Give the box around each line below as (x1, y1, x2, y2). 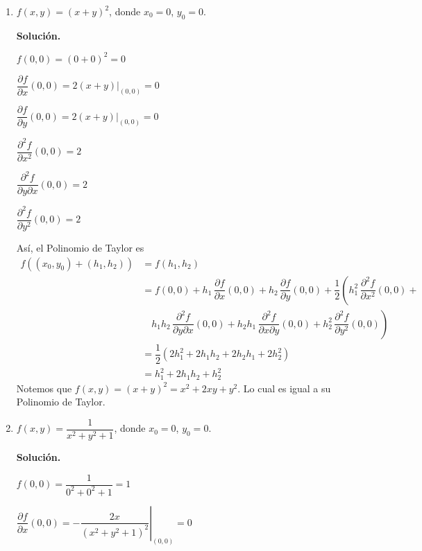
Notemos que (16, 381, 72, 395)
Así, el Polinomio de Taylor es (16, 240, 144, 254)
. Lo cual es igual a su (237, 381, 331, 395)
